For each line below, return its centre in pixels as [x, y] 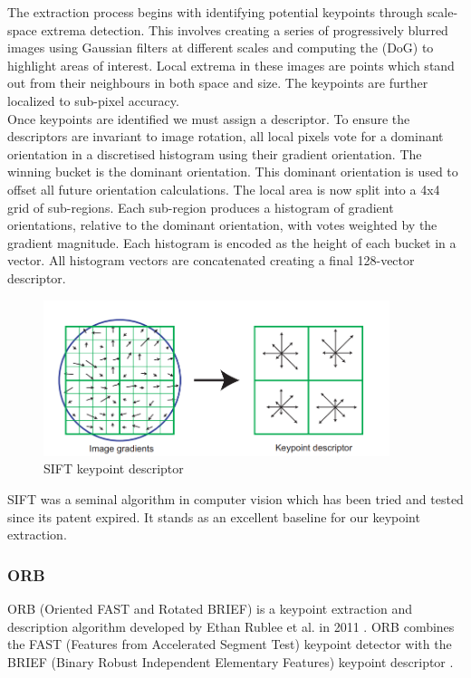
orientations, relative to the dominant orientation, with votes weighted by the [222, 225]
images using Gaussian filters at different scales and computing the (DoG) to [221, 48]
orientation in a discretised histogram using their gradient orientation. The [215, 153]
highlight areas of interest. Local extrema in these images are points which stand [231, 65]
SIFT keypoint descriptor [114, 468]
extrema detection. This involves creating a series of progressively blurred [245, 29]
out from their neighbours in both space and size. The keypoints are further [218, 83]
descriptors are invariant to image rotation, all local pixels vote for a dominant [226, 136]
